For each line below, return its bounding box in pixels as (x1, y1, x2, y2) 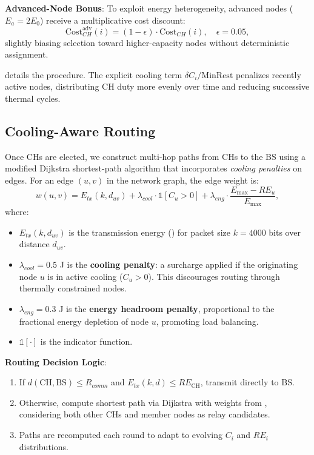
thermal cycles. (5, 92, 61, 105)
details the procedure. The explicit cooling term (5, 68, 182, 81)
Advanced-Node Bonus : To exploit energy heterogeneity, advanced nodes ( (5, 2, 293, 14)
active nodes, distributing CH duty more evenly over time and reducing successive (5, 80, 310, 93)
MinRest (201, 71, 233, 80)
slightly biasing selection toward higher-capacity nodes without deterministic (5, 36, 290, 48)
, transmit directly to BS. (200, 376, 295, 388)
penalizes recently (235, 68, 301, 81)
